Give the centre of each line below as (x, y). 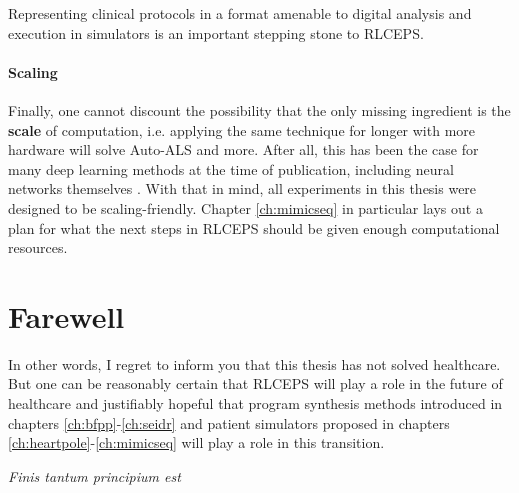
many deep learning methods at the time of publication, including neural (231, 168)
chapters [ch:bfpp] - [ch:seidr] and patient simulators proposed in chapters (229, 422)
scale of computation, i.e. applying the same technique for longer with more (242, 129)
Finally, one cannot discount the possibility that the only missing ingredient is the (259, 109)
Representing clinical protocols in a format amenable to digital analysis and (240, 13)
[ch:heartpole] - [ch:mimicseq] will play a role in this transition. (196, 442)
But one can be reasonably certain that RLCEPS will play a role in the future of (255, 383)
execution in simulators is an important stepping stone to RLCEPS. (216, 32)
